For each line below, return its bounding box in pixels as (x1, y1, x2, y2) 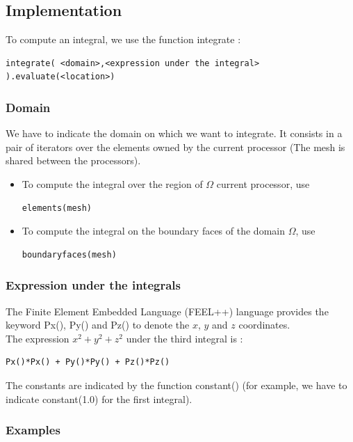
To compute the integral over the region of (22, 176, 203, 191)
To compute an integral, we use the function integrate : (6, 32, 241, 47)
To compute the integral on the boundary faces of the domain (22, 223, 285, 238)
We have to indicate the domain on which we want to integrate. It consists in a (6, 126, 343, 141)
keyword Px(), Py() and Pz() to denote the (6, 317, 190, 332)
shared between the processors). (6, 153, 141, 168)
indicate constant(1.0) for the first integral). (6, 391, 192, 406)
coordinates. (238, 317, 290, 332)
